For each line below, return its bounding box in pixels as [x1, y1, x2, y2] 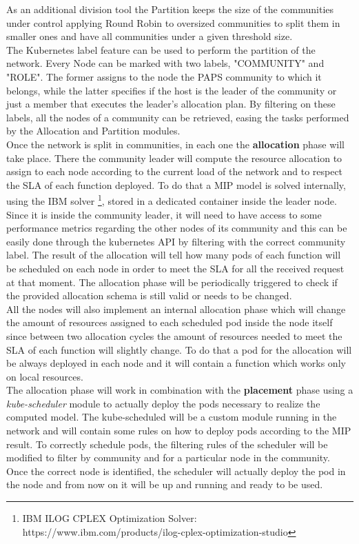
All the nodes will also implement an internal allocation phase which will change [6, 301, 346, 316]
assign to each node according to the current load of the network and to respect [6, 164, 343, 179]
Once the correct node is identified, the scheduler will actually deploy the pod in [6, 463, 346, 478]
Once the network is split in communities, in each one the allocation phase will [6, 137, 345, 151]
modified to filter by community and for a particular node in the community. [6, 450, 330, 465]
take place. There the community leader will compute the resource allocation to [6, 150, 342, 165]
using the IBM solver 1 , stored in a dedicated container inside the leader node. [6, 192, 337, 208]
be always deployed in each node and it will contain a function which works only [6, 356, 346, 370]
